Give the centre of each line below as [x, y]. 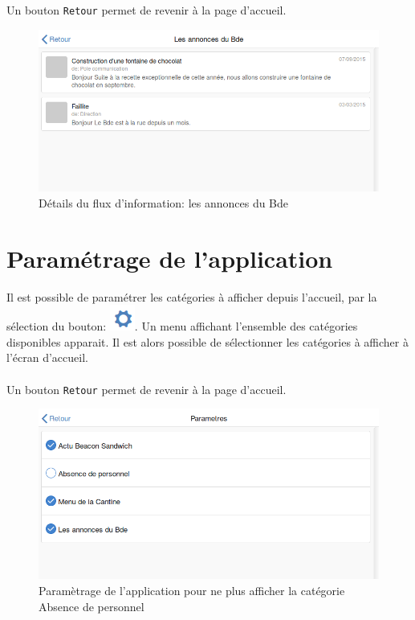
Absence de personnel [92, 606]
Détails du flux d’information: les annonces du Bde [164, 202]
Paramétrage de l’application [170, 258]
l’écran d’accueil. [47, 357]
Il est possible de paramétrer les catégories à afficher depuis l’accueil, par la [192, 296]
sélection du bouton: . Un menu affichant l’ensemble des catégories [182, 326]
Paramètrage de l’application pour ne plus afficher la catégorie [192, 591]
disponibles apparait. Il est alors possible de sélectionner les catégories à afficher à [207, 341]
